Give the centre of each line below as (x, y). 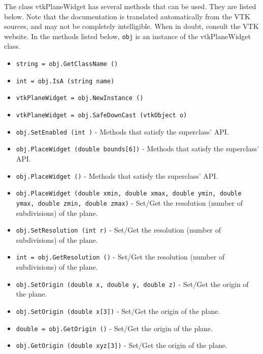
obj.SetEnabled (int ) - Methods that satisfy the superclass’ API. (122, 131)
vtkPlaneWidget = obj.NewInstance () (80, 98)
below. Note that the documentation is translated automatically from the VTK (127, 16)
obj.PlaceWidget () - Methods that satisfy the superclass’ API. (117, 175)
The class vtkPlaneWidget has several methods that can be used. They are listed (130, 6)
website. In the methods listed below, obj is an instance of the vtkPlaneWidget (127, 36)
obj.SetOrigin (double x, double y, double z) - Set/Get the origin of (132, 284)
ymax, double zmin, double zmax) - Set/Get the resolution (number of (129, 202)
